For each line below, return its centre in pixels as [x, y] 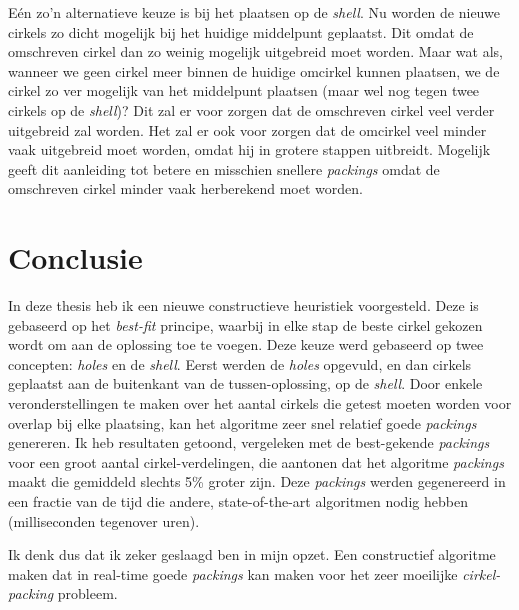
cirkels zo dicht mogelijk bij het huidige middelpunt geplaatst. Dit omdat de [241, 31]
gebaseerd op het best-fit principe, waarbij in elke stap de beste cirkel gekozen [245, 324]
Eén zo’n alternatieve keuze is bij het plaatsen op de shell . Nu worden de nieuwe [254, 12]
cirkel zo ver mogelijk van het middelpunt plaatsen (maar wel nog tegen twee [244, 90]
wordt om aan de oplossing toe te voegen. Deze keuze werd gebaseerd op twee [246, 344]
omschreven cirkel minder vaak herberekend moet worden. [185, 188]
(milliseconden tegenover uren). [104, 520]
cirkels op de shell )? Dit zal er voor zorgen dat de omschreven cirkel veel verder [251, 109]
